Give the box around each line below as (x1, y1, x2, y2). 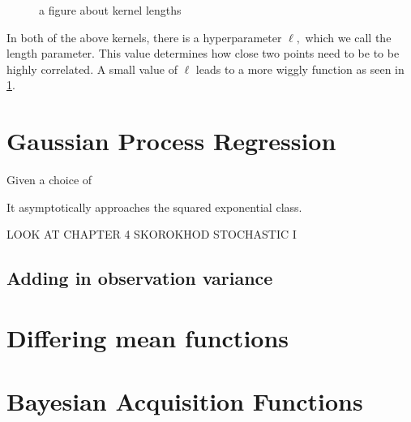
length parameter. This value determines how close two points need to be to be (6, 45, 400, 62)
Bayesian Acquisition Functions (6, 385, 363, 418)
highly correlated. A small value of (6, 60, 178, 77)
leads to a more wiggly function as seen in (195, 60, 405, 77)
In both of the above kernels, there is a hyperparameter (6, 28, 282, 45)
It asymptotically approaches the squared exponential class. (6, 198, 302, 215)
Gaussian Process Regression (6, 124, 336, 157)
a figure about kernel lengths (39, 2, 182, 18)
